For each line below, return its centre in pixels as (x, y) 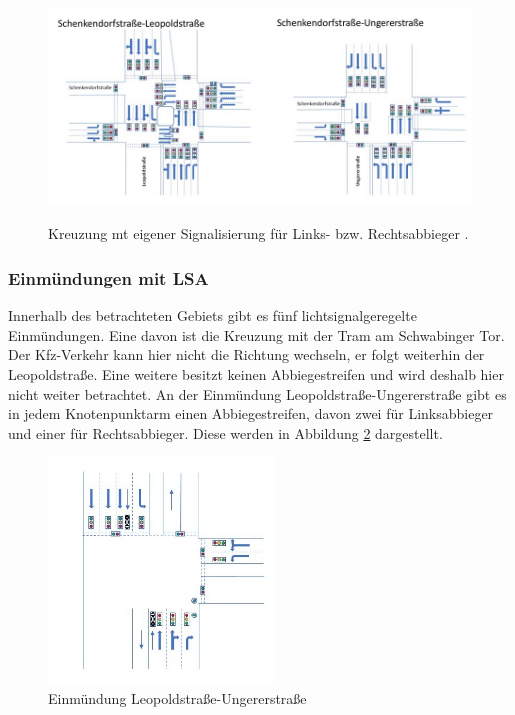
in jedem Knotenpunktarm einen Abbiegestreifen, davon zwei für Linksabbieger (251, 413)
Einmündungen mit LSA (108, 277)
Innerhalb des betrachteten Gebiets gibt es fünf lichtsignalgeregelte (212, 315)
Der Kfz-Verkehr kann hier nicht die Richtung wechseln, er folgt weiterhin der (246, 354)
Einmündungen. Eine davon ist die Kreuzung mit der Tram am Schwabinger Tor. (256, 334)
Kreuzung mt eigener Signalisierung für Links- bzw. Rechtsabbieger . (258, 233)
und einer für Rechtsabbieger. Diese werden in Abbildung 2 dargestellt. (225, 432)
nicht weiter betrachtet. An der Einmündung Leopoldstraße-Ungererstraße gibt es (257, 393)
